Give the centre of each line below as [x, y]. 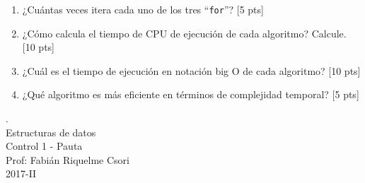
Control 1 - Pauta [44, 146]
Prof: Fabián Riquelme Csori [68, 159]
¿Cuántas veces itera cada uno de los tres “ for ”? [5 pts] [143, 9]
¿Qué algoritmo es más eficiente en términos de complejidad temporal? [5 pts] [191, 94]
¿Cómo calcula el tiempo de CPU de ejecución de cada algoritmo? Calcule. [184, 33]
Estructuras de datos [51, 132]
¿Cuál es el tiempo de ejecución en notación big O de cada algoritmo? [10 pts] [191, 70]
